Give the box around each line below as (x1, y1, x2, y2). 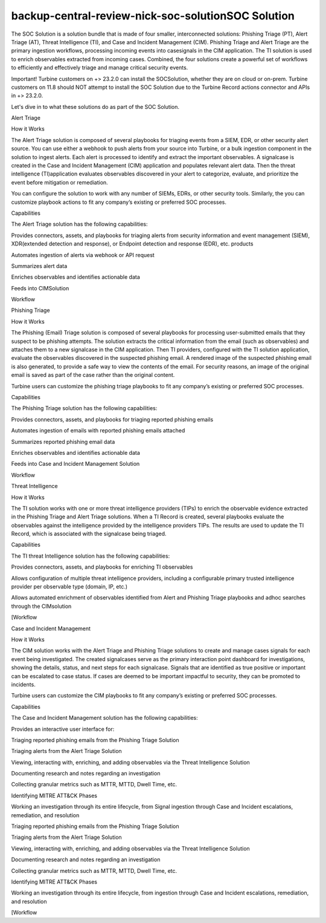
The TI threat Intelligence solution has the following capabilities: (11, 552, 170, 559)
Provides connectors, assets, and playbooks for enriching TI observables (11, 563, 193, 571)
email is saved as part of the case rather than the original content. (11, 371, 175, 379)
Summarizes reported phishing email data (11, 438, 115, 445)
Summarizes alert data (11, 262, 68, 269)
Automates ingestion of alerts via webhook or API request (11, 251, 155, 258)
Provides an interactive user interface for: (11, 725, 115, 732)
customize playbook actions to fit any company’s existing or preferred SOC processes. (11, 198, 226, 206)
